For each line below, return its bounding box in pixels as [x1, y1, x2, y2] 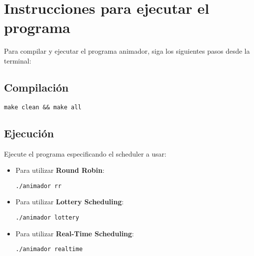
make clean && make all [4, 103, 82, 111]
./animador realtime [15, 246, 83, 253]
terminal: [4, 55, 32, 65]
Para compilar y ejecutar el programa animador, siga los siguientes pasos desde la [4, 46, 250, 56]
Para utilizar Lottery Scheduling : [15, 196, 124, 207]
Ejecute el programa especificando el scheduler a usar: [4, 148, 166, 159]
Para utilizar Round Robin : [15, 165, 105, 175]
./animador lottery [15, 214, 79, 221]
